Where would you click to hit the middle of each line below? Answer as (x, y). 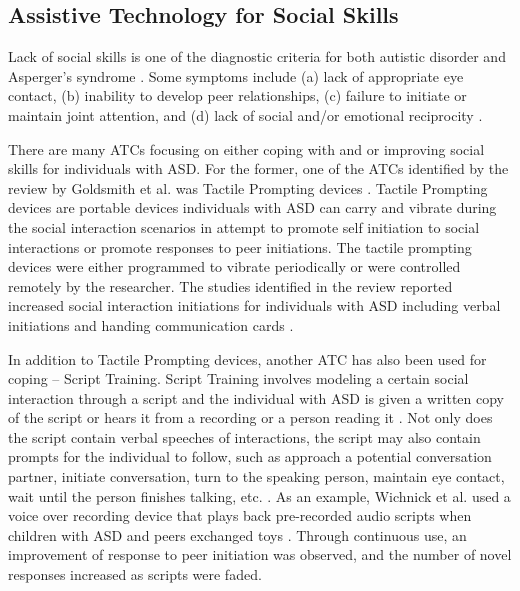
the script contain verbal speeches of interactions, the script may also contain (244, 436)
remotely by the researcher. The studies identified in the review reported (230, 285)
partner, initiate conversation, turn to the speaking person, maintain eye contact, (256, 476)
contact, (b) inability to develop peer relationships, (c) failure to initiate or (237, 95)
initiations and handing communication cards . (151, 324)
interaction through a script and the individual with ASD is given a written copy (256, 397)
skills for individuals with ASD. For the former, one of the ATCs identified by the (258, 168)
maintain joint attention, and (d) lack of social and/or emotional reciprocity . (245, 114)
